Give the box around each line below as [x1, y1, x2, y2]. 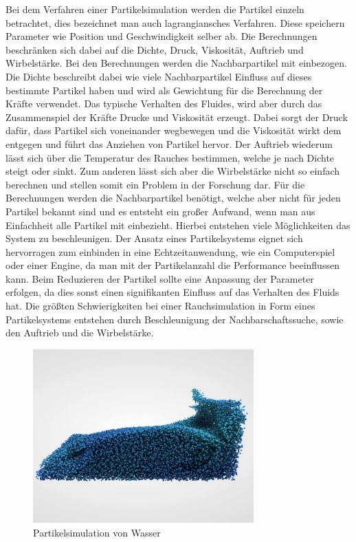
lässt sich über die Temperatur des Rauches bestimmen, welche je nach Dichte [5, 150, 335, 164]
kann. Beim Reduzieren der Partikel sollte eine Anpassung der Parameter [5, 271, 314, 285]
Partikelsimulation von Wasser [33, 525, 161, 539]
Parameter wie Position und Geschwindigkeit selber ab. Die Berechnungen [5, 29, 318, 43]
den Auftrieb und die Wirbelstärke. [5, 325, 154, 340]
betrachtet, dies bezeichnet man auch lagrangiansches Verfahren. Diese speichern [5, 15, 345, 30]
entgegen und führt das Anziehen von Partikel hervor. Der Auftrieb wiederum [5, 136, 333, 151]
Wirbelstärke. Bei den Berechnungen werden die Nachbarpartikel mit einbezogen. [5, 56, 347, 70]
